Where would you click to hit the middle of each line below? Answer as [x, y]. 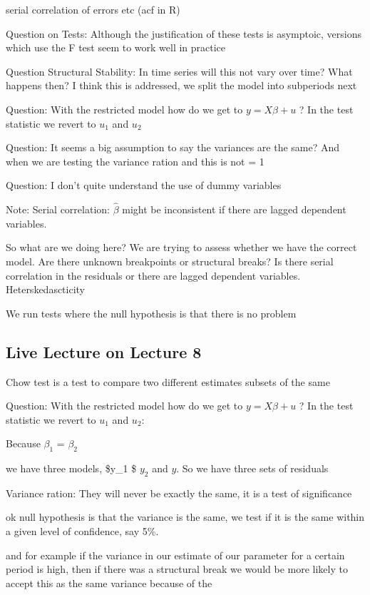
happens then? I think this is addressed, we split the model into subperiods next [181, 85]
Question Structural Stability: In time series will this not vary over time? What [179, 71]
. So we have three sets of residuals [252, 468]
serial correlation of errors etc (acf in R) [93, 9]
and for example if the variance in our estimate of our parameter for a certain [175, 555]
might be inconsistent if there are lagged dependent [234, 209]
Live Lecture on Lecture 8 [104, 351]
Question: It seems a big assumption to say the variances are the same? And [173, 147]
